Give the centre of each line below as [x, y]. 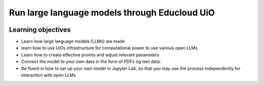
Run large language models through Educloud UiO [112, 13]
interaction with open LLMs [48, 75]
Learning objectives [40, 30]
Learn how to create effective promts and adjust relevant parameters [90, 55]
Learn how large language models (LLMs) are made [73, 42]
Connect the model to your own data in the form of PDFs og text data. [91, 62]
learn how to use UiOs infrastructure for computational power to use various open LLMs [109, 48]
